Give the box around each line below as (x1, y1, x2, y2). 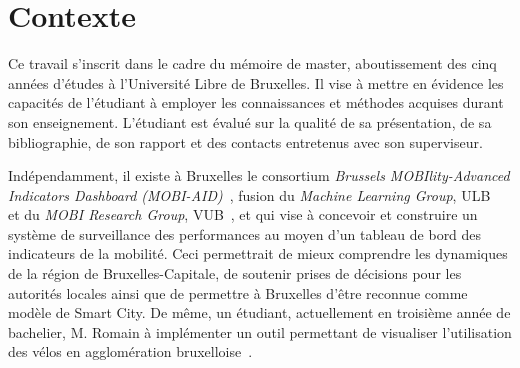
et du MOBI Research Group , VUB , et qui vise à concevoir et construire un (8, 204, 478, 225)
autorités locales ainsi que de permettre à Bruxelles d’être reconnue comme (8, 282, 468, 303)
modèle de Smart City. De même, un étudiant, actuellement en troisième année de (8, 302, 511, 323)
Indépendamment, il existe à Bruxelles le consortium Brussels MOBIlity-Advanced (8, 165, 510, 186)
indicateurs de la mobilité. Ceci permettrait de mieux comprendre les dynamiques (8, 243, 508, 264)
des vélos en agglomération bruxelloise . (8, 341, 253, 362)
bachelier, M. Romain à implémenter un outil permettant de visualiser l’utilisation (8, 321, 512, 342)
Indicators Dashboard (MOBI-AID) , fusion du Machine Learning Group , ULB (8, 184, 491, 205)
